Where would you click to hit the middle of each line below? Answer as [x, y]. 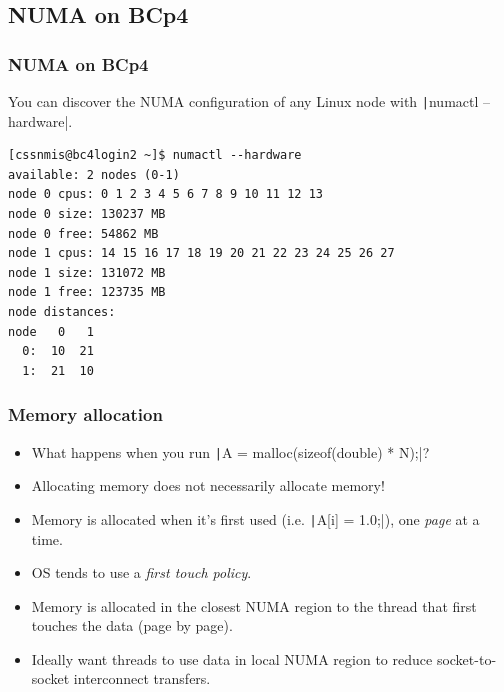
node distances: [62, 312]
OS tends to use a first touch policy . [141, 572]
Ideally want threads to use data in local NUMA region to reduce [232, 658]
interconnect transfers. [142, 678]
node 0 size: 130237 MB [87, 214]
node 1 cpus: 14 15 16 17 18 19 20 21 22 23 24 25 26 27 [201, 253]
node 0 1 [51, 331]
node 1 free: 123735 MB [87, 292]
